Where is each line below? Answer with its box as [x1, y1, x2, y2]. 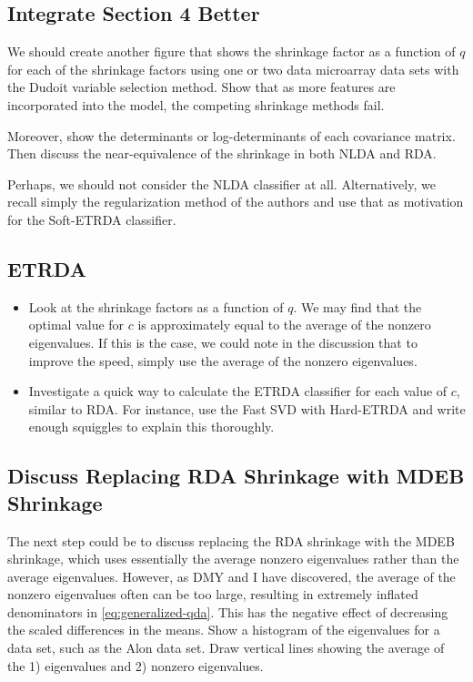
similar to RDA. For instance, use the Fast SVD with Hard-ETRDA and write [28, 399, 466, 418]
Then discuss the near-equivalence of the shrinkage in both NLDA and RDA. [7, 144, 437, 163]
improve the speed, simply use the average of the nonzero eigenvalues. [28, 351, 418, 370]
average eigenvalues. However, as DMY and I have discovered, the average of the [7, 566, 456, 585]
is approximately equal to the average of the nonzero [137, 315, 431, 334]
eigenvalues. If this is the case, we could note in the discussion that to [28, 332, 418, 351]
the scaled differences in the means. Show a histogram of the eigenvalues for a [7, 620, 440, 639]
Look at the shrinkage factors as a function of [28, 297, 284, 316]
